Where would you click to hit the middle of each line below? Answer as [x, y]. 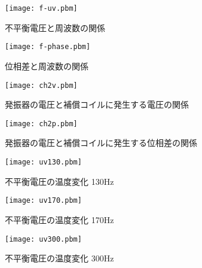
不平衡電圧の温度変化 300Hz [59, 258]
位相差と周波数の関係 [47, 66]
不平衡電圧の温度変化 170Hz [59, 219]
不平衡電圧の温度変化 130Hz [59, 181]
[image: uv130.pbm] [43, 162]
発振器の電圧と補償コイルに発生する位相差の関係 [101, 143]
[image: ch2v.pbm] [41, 85]
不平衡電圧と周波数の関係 [55, 27]
